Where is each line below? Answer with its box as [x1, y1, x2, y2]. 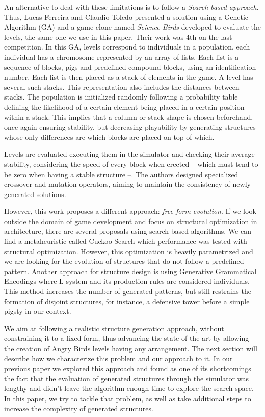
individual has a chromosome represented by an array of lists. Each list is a [4, 51, 239, 62]
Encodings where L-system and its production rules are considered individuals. [4, 276, 250, 286]
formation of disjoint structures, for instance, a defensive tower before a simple [4, 296, 250, 306]
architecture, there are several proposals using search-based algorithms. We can [4, 226, 251, 236]
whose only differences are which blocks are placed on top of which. [4, 131, 215, 142]
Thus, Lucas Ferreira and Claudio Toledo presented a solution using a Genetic [4, 11, 248, 22]
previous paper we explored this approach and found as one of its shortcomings [4, 363, 251, 374]
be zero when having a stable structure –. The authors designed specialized [4, 168, 238, 179]
